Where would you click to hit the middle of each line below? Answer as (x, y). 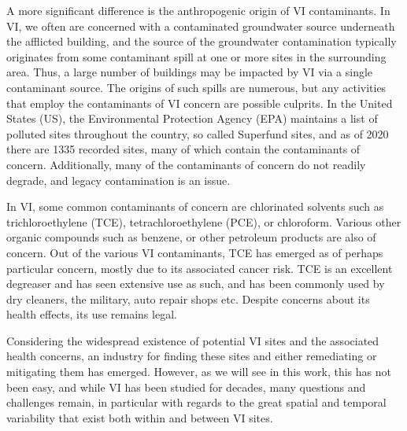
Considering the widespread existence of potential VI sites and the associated (193, 340)
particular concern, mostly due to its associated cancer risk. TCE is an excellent (200, 268)
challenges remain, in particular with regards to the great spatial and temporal (196, 402)
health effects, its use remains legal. (92, 314)
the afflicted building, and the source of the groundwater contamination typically (202, 41)
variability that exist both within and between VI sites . (140, 417)
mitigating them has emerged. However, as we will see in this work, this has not (199, 372)
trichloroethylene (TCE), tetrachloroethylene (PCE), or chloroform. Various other (204, 221)
